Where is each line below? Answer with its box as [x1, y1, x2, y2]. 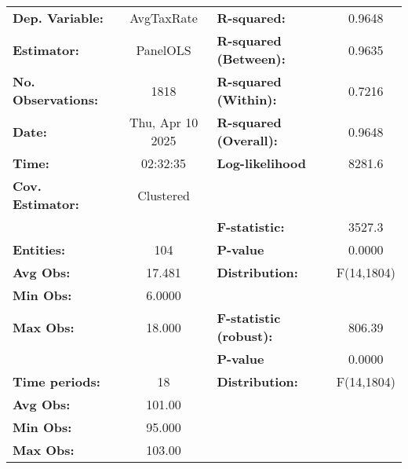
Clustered [137, 185, 190, 204]
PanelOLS [136, 40, 191, 59]
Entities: [13, 240, 66, 258]
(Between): [217, 49, 286, 68]
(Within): [217, 90, 277, 108]
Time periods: [13, 372, 100, 390]
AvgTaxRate [129, 9, 198, 27]
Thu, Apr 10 [129, 113, 199, 131]
